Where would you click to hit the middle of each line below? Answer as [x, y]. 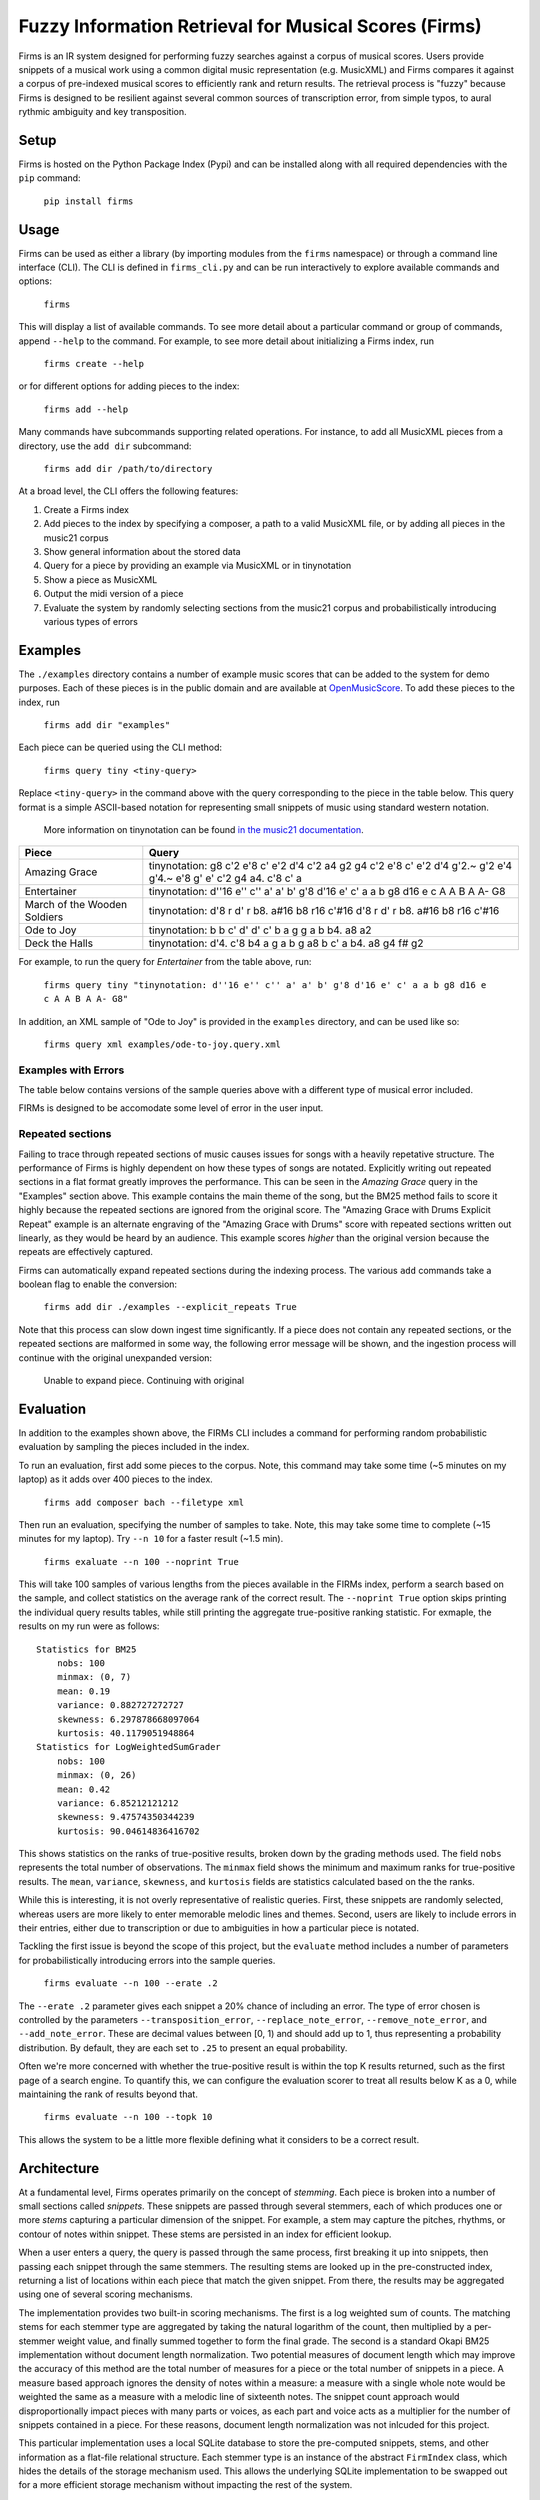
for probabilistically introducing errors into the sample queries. [147, 1960]
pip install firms [88, 201]
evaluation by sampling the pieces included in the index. [134, 1447]
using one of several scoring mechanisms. [106, 2294]
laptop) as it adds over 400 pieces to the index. [116, 1479]
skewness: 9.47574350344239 [125, 1817]
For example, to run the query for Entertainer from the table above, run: [165, 962]
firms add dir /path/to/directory [128, 468]
